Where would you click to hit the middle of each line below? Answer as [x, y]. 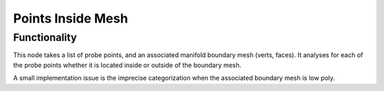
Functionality [45, 37]
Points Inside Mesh [70, 18]
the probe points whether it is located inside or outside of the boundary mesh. [127, 65]
